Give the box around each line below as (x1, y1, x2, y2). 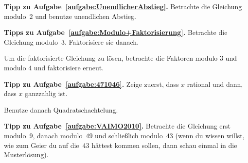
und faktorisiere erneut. (34, 62, 104, 72)
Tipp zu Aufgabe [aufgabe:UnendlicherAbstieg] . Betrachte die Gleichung (4, 1, 242, 11)
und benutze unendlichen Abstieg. (35, 11, 136, 21)
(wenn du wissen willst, (175, 130, 245, 140)
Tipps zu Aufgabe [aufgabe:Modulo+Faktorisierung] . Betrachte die (4, 27, 228, 37)
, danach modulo (33, 130, 83, 140)
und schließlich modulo (95, 130, 163, 140)
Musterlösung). (4, 149, 49, 160)
